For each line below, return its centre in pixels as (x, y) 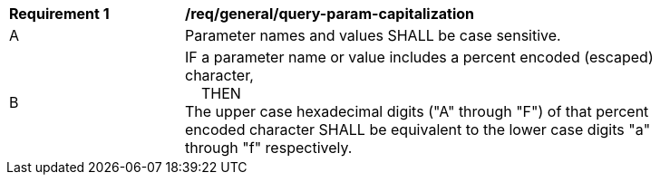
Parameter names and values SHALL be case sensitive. (373, 35)
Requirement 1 (59, 14)
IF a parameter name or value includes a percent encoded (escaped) (419, 57)
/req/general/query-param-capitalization (330, 14)
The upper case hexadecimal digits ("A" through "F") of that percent (417, 111)
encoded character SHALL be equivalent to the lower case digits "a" (418, 129)
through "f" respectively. (269, 148)
